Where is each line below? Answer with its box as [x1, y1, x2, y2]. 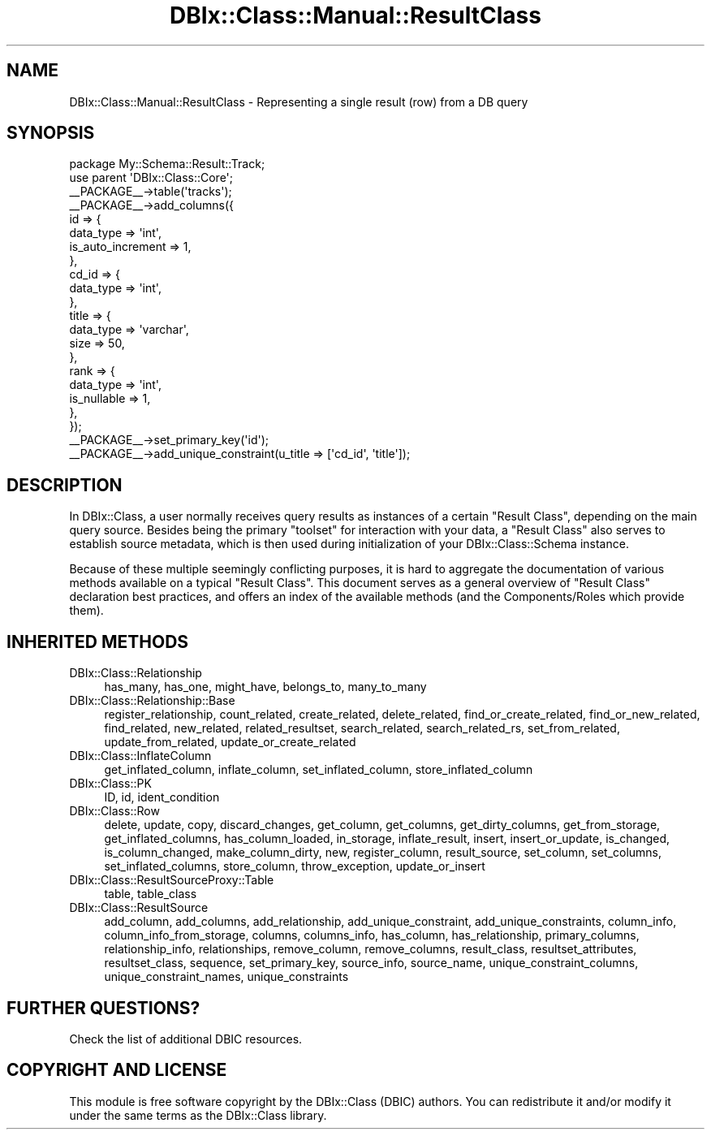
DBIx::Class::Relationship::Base [69, 693, 235, 708]
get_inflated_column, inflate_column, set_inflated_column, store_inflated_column [104, 762, 533, 777]
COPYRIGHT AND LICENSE [6, 1060, 227, 1081]
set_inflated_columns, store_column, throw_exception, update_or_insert [104, 859, 485, 874]
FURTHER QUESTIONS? [6, 997, 200, 1018]
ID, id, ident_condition [104, 790, 220, 805]
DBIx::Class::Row [69, 804, 160, 819]
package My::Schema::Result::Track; [69, 157, 265, 171]
